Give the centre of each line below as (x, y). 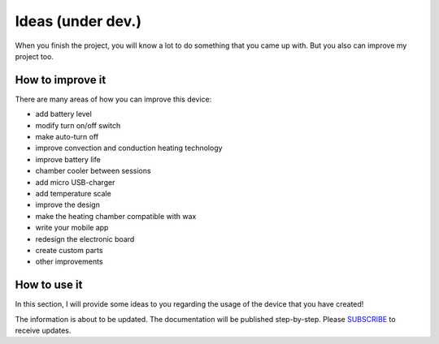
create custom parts (69, 250)
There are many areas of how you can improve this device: (113, 99)
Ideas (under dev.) (78, 21)
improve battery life (68, 159)
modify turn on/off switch (78, 125)
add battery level (64, 114)
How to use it (49, 285)
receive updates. (43, 330)
